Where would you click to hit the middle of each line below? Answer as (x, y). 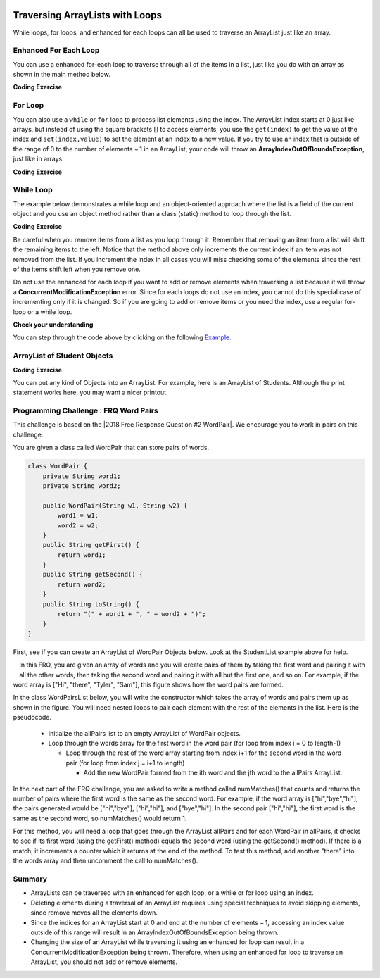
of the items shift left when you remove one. (77, 269)
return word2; (82, 584)
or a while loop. (50, 312)
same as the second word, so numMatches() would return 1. (100, 818)
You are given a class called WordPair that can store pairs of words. (111, 448)
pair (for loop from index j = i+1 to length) (125, 763)
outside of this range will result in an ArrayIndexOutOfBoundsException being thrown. (155, 932)
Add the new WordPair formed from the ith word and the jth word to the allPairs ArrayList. (213, 773)
